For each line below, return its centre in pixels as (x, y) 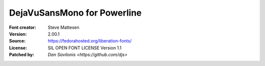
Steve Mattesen (64, 27)
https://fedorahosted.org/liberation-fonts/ (90, 41)
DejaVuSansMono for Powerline (75, 13)
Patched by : (22, 55)
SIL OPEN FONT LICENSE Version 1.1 (85, 48)
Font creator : (23, 27)
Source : (17, 41)
